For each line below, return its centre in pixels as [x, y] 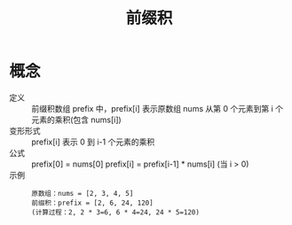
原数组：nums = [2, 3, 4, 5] [83, 193]
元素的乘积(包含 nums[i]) [76, 120]
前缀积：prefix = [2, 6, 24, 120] [92, 203]
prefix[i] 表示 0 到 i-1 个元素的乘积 [93, 142]
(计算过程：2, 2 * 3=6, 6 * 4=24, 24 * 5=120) [115, 212]
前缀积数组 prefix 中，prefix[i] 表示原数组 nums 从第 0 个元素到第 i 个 [158, 108]
